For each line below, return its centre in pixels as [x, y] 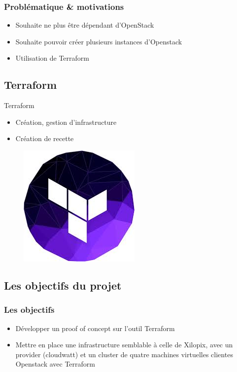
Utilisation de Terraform [52, 58]
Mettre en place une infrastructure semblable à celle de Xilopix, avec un [124, 345]
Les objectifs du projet [63, 285]
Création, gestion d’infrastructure [66, 122]
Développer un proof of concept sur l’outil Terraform [95, 328]
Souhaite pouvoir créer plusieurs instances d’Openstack [99, 41]
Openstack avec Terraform [55, 364]
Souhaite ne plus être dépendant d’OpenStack [85, 25]
